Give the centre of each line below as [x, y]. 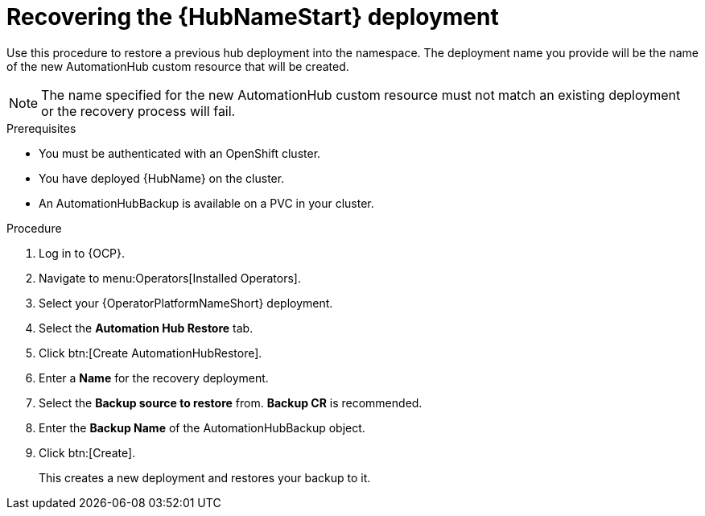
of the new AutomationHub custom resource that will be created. [178, 66]
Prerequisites [41, 128]
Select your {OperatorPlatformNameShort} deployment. [186, 303]
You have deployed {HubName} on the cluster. [162, 178]
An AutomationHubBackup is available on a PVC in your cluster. [206, 203]
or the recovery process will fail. [138, 111]
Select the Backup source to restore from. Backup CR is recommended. [231, 402]
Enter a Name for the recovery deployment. [154, 378]
